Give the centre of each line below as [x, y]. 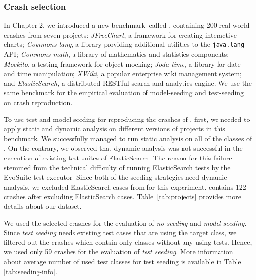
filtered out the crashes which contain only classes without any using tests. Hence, [128, 242]
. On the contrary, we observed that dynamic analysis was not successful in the [123, 148]
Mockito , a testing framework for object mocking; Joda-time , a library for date [122, 63]
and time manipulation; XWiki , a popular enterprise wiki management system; [123, 73]
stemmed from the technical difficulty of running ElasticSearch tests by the [117, 167]
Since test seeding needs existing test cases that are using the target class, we [120, 232]
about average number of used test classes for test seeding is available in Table [123, 261]
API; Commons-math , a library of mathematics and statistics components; [117, 54]
